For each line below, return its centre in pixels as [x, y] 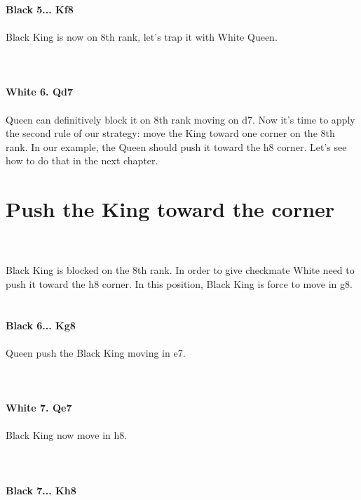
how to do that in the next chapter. [82, 160]
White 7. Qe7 [39, 408]
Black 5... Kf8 [40, 9]
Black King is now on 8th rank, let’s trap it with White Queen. [142, 36]
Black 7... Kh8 [41, 490]
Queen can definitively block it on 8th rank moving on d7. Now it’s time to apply [180, 119]
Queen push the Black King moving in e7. [96, 352]
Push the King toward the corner [170, 209]
